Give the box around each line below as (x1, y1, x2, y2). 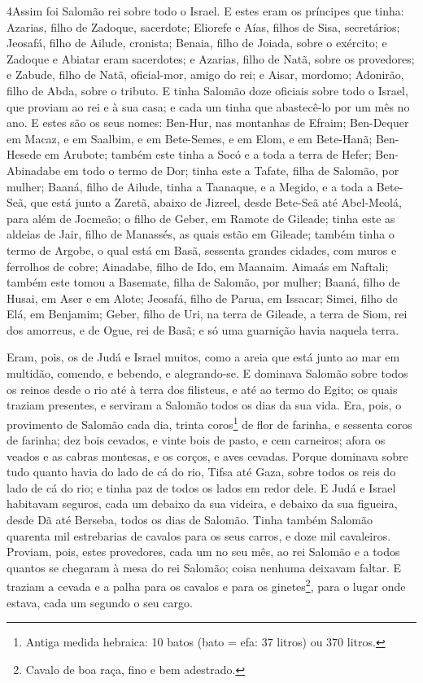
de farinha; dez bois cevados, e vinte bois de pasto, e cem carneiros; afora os (7, 431, 386, 449)
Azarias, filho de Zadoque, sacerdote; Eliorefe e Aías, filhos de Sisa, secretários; (7, 18, 400, 35)
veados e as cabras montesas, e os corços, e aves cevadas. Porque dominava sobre (7, 447, 408, 464)
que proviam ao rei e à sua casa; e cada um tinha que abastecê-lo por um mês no (7, 98, 410, 115)
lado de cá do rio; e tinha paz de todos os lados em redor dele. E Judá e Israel (7, 479, 396, 496)
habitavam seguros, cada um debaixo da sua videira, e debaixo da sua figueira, (7, 495, 398, 512)
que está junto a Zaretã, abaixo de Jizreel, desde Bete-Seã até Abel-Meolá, (30, 194, 402, 211)
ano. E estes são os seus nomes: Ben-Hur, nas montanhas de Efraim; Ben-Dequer (7, 114, 409, 131)
